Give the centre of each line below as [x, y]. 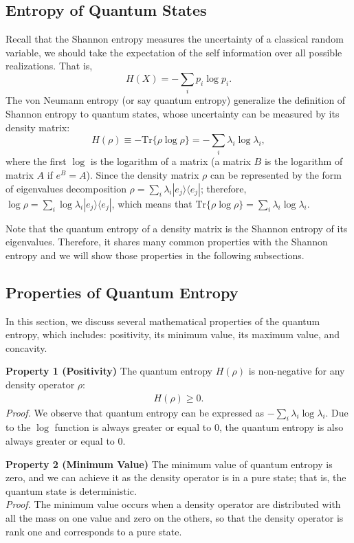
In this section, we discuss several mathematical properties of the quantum [163, 321]
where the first [36, 161]
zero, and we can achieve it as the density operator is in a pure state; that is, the [176, 477]
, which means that [152, 203]
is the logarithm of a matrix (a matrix [170, 161]
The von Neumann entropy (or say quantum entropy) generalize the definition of [176, 100]
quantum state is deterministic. [71, 490]
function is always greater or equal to [133, 427]
